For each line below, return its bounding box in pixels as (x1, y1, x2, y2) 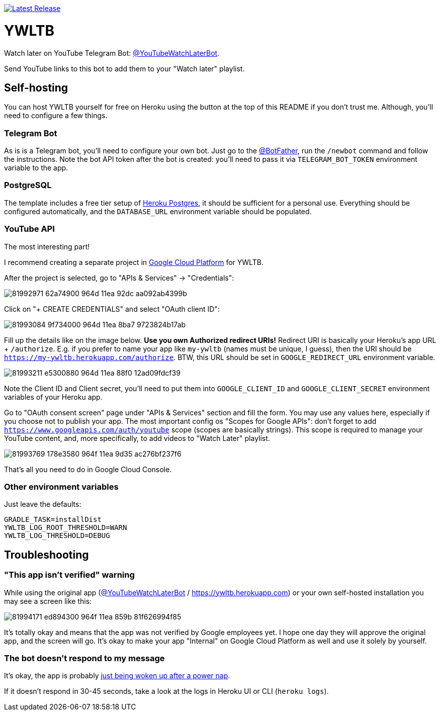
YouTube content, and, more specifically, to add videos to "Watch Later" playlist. (4, 433, 270, 442)
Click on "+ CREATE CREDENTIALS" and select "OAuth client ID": (4, 304, 220, 313)
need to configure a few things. (4, 111, 108, 120)
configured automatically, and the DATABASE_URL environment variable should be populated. (4, 207, 312, 216)
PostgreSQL (4, 180, 52, 191)
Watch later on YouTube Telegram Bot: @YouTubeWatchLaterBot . (4, 48, 220, 57)
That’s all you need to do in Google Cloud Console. (4, 465, 172, 474)
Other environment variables (4, 481, 119, 492)
